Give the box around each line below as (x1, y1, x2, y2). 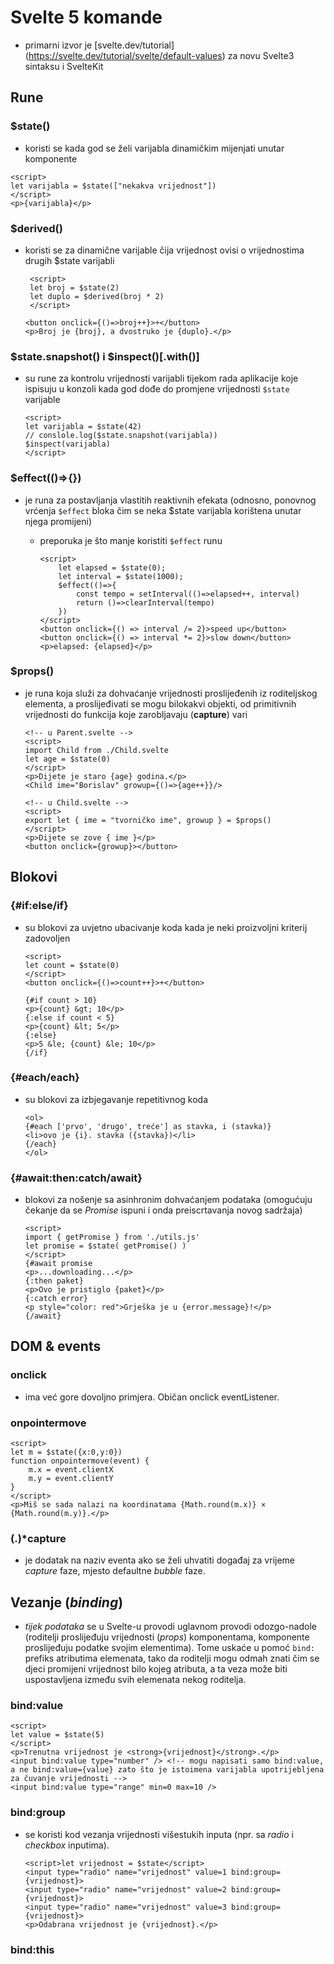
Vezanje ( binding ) (10, 1594, 124, 1611)
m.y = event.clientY (28, 1474, 114, 1484)
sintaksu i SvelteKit (24, 60, 104, 72)
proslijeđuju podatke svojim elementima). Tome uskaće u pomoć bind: (24, 1642, 315, 1654)
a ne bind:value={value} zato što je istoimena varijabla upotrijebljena (10, 1765, 325, 1775)
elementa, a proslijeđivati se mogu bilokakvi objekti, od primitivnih (24, 697, 297, 710)
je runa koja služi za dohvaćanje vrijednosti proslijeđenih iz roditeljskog (24, 687, 318, 699)
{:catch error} (24, 1294, 89, 1304)
